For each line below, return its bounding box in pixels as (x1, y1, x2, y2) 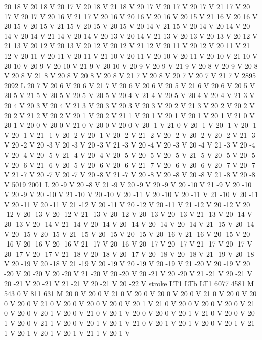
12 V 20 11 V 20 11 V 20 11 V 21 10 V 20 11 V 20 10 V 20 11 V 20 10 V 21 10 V (4, 50, 258, 61)
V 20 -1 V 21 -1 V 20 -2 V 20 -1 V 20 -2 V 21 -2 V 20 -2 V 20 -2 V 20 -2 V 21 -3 (4, 129, 255, 140)
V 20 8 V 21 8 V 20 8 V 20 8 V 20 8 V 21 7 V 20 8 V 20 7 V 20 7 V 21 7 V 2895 (4, 70, 256, 81)
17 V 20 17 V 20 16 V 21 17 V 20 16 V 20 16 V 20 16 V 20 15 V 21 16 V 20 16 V (4, 11, 258, 21)
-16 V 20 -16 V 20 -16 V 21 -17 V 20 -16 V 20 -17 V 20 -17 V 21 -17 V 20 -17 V (4, 238, 253, 249)
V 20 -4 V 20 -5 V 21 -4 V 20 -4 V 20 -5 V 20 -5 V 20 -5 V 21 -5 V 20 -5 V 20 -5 (4, 149, 255, 160)
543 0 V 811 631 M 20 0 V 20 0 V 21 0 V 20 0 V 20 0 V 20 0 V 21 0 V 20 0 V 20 (4, 288, 257, 299)
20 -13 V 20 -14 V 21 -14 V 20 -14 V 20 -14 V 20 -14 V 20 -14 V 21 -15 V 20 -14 (4, 219, 254, 229)
